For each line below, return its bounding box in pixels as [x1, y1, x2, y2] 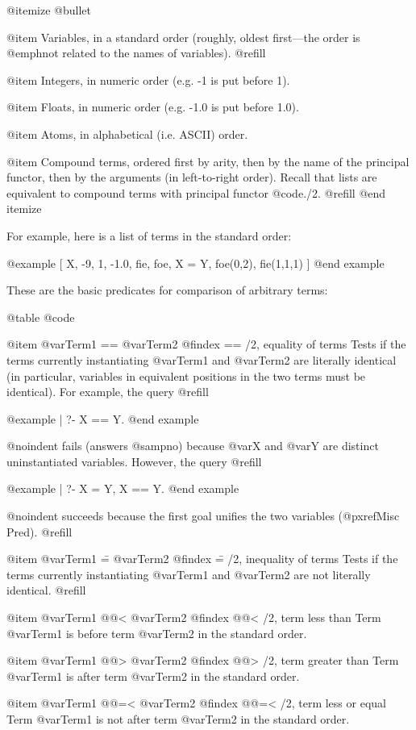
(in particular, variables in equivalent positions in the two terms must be [6, 367, 366, 384]
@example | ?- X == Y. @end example [6, 410, 199, 427]
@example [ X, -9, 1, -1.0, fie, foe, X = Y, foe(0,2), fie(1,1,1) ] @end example [6, 254, 385, 271]
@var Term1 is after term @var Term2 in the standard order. [6, 667, 300, 684]
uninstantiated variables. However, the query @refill [6, 453, 262, 469]
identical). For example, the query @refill [6, 383, 209, 400]
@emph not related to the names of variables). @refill [6, 44, 266, 61]
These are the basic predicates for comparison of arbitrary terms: [6, 282, 328, 298]
